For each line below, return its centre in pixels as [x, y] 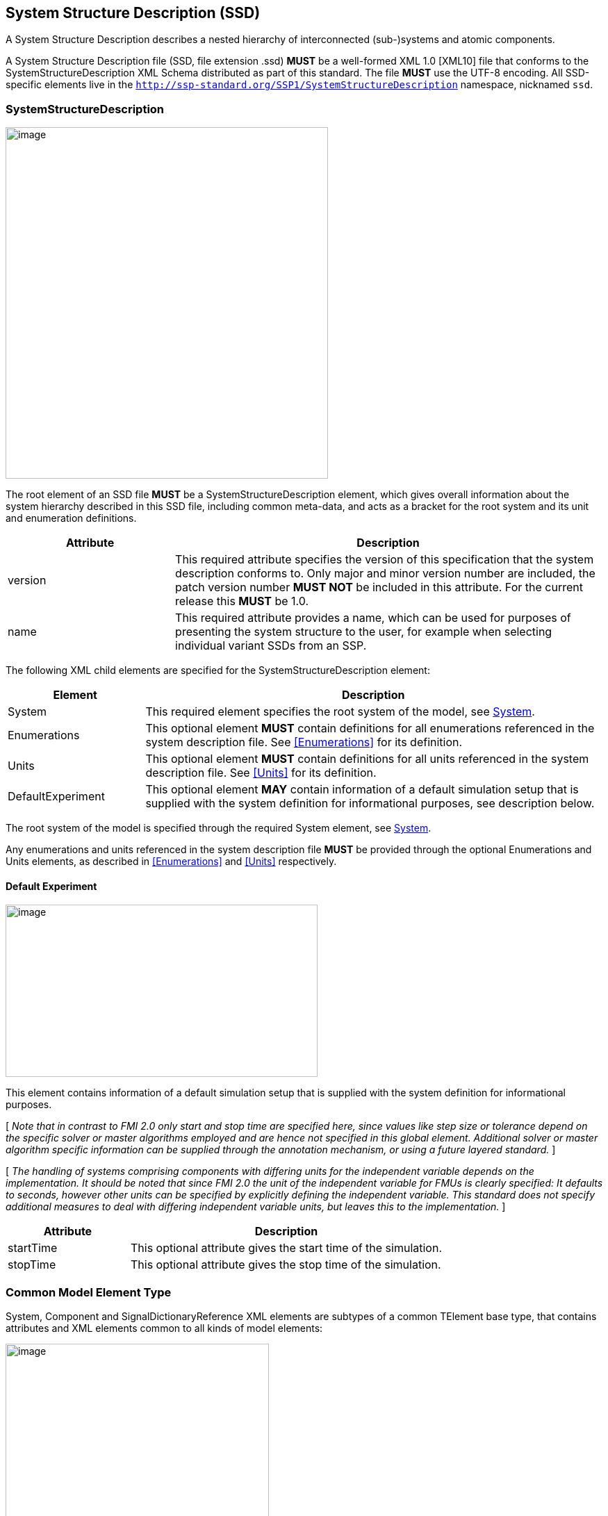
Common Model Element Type [89, 1292]
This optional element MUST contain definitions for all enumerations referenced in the [370, 728]
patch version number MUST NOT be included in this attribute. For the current [379, 587]
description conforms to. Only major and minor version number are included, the [385, 574]
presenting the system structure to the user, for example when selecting [364, 632]
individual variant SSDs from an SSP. [271, 646]
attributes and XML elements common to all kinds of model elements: [164, 1328]
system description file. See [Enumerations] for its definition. [304, 742]
